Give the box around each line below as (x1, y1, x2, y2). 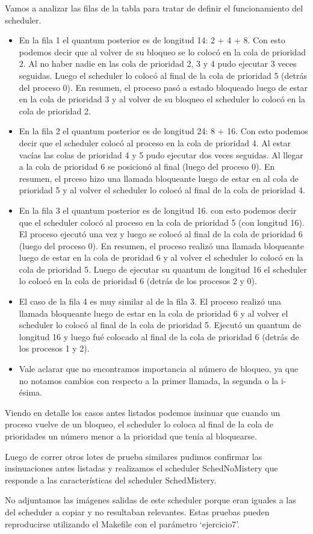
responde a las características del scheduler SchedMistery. (5, 473, 217, 486)
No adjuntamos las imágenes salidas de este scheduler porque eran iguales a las (5, 494, 296, 506)
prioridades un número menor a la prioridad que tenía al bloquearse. (5, 430, 257, 442)
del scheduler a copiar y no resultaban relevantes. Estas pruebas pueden (5, 505, 270, 518)
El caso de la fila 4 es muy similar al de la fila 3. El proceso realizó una (19, 295, 281, 308)
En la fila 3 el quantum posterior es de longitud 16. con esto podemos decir (19, 203, 297, 216)
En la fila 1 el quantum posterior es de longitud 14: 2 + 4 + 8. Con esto (19, 34, 285, 46)
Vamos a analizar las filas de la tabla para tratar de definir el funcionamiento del (5, 2, 303, 14)
